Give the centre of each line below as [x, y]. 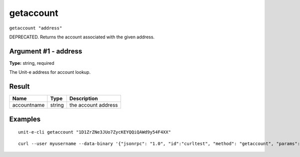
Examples [25, 119]
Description [83, 99]
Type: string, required [32, 63]
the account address [94, 105]
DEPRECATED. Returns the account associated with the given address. [82, 37]
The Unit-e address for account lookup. [50, 72]
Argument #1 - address [46, 51]
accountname [28, 105]
